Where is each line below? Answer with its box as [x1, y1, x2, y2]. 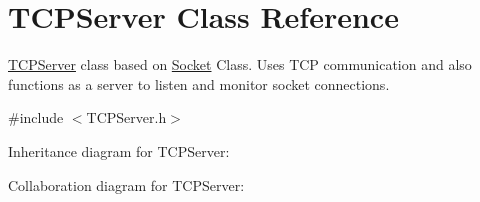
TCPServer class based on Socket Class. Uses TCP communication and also [8, 54, 472, 75]
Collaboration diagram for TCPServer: [8, 174, 245, 195]
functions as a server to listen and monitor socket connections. [8, 73, 390, 94]
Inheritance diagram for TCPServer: [8, 140, 230, 161]
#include [8, 107, 64, 128]
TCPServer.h [86, 107, 167, 128]
